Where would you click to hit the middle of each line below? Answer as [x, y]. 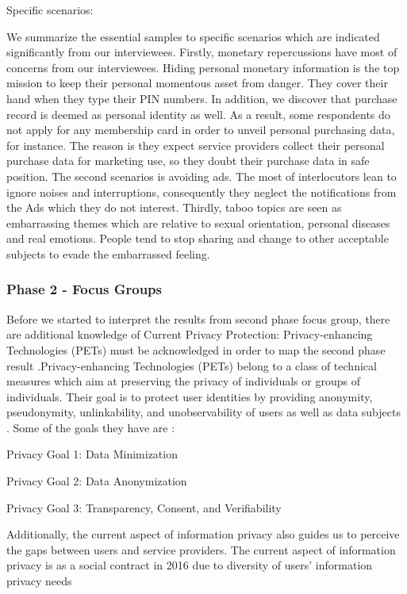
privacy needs [39, 581]
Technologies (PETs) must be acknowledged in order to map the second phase [196, 349]
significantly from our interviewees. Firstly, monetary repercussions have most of [202, 52]
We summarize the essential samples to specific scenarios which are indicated [193, 36]
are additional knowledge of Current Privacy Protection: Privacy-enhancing [190, 334]
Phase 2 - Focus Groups [84, 289]
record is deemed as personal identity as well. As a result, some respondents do [198, 114]
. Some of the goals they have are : [91, 427]
